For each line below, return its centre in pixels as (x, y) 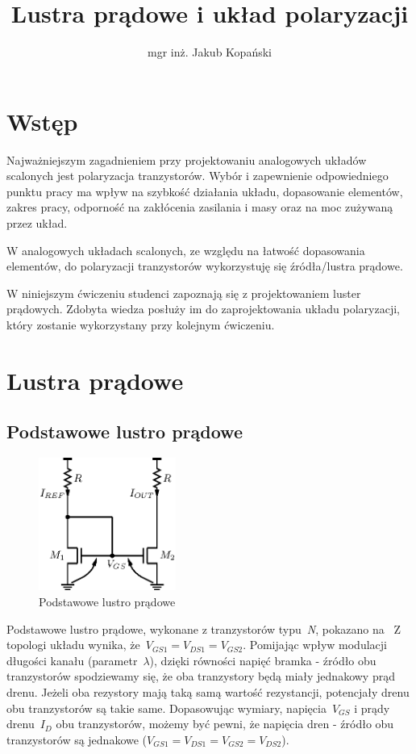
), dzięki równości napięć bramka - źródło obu (263, 660)
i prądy (372, 708)
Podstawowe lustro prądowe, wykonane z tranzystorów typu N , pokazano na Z (204, 628)
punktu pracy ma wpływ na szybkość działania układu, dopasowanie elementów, (205, 191)
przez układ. (37, 223)
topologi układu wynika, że (73, 645)
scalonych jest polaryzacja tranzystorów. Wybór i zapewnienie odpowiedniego (198, 176)
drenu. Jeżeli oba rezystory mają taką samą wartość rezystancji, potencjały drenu (208, 692)
